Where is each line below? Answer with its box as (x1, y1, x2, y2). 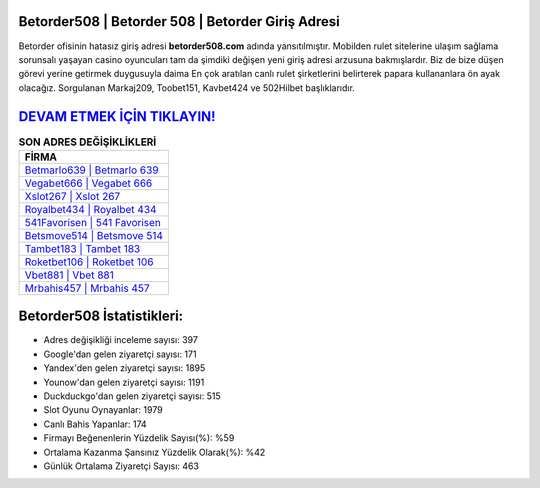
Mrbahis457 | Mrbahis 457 (24, 281, 150, 295)
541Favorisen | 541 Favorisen (24, 215, 162, 229)
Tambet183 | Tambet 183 (24, 241, 141, 255)
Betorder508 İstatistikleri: (18, 308, 184, 325)
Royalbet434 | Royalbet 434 (24, 202, 157, 216)
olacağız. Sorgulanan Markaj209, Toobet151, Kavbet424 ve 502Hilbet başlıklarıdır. (18, 81, 355, 94)
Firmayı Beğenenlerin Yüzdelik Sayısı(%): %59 (43, 432, 235, 444)
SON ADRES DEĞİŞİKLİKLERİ (18, 135, 157, 149)
